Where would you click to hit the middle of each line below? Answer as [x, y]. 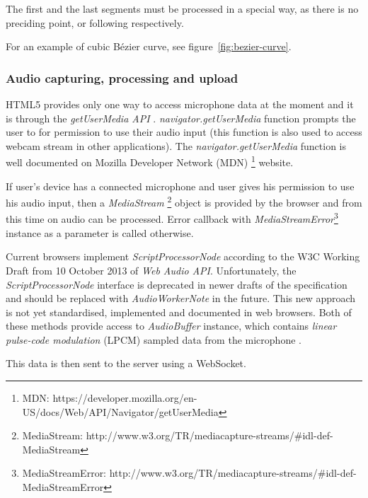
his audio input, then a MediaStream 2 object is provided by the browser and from [184, 201]
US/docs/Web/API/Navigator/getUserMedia [120, 411]
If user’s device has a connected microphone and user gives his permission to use [180, 186]
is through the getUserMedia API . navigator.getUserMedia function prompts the [181, 118]
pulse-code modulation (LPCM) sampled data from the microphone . [154, 339]
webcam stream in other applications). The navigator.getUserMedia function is [176, 145]
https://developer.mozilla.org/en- [125, 398]
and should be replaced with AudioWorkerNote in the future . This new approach [181, 298]
